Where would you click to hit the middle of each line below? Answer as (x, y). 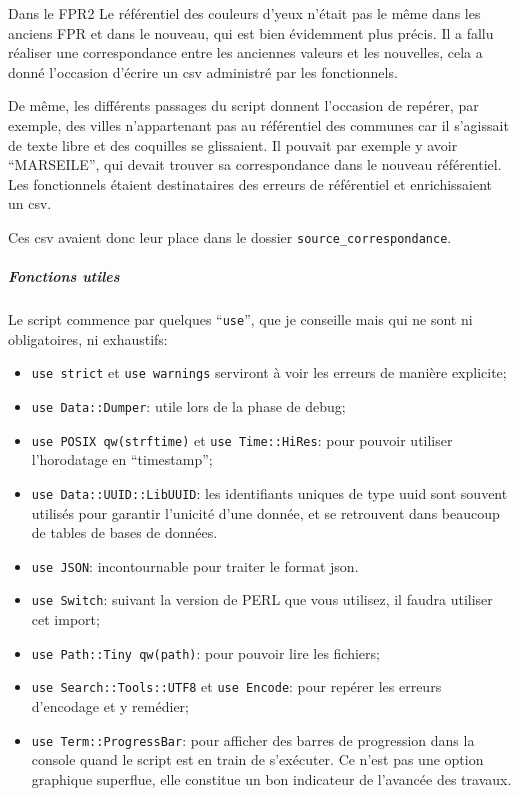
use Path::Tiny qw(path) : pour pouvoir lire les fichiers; (205, 652)
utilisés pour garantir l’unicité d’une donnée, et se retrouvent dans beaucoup (265, 512)
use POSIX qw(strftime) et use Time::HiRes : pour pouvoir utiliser (242, 439)
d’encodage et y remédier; (110, 706)
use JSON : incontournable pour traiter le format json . (195, 565)
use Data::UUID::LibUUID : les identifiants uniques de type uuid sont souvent (269, 492)
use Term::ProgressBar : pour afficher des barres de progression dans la (253, 739)
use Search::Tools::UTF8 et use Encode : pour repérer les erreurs (236, 686)
